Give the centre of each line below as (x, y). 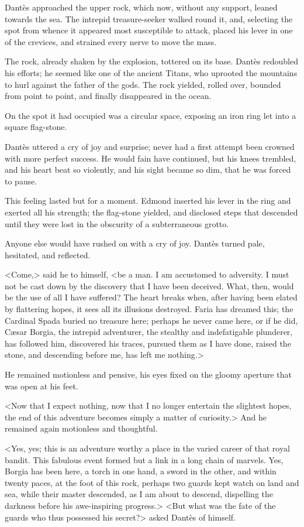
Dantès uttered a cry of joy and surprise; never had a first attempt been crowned (150, 146)
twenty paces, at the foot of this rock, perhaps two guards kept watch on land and (152, 482)
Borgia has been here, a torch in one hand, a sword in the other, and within (141, 471)
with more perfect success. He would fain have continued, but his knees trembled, (151, 158)
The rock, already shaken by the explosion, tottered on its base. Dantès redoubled (152, 61)
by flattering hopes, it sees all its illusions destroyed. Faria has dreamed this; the (149, 309)
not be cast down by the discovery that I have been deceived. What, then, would (149, 285)
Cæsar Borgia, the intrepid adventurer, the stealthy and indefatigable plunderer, (149, 332)
